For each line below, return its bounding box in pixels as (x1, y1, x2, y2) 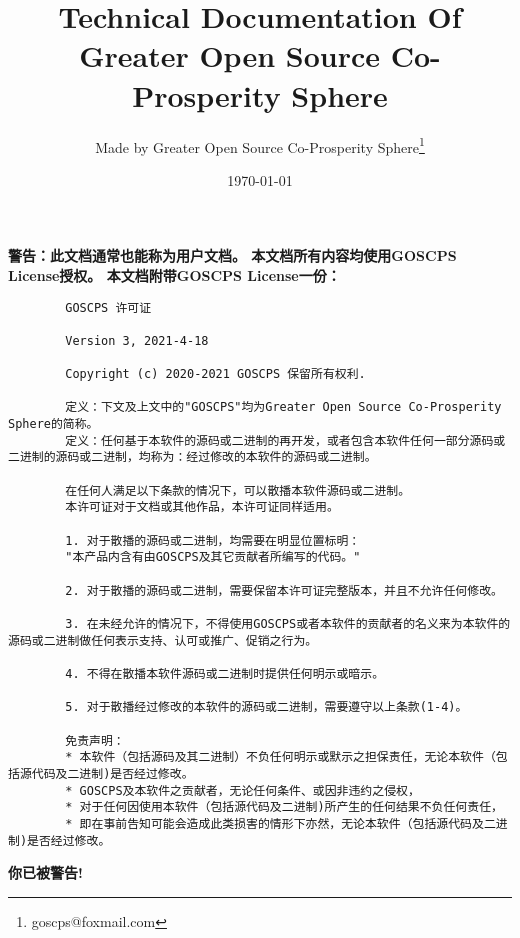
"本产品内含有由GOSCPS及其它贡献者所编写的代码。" (65, 550, 361, 565)
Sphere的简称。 (8, 417, 99, 432)
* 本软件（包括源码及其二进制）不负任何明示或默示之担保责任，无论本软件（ (65, 750, 496, 765)
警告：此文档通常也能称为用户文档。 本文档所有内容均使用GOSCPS (8, 245, 457, 266)
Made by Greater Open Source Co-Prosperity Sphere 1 (95, 133, 425, 157)
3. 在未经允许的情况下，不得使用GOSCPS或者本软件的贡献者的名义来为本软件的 (65, 617, 511, 631)
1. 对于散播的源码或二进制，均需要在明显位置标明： (65, 533, 361, 548)
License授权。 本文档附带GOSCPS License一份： (8, 264, 341, 285)
